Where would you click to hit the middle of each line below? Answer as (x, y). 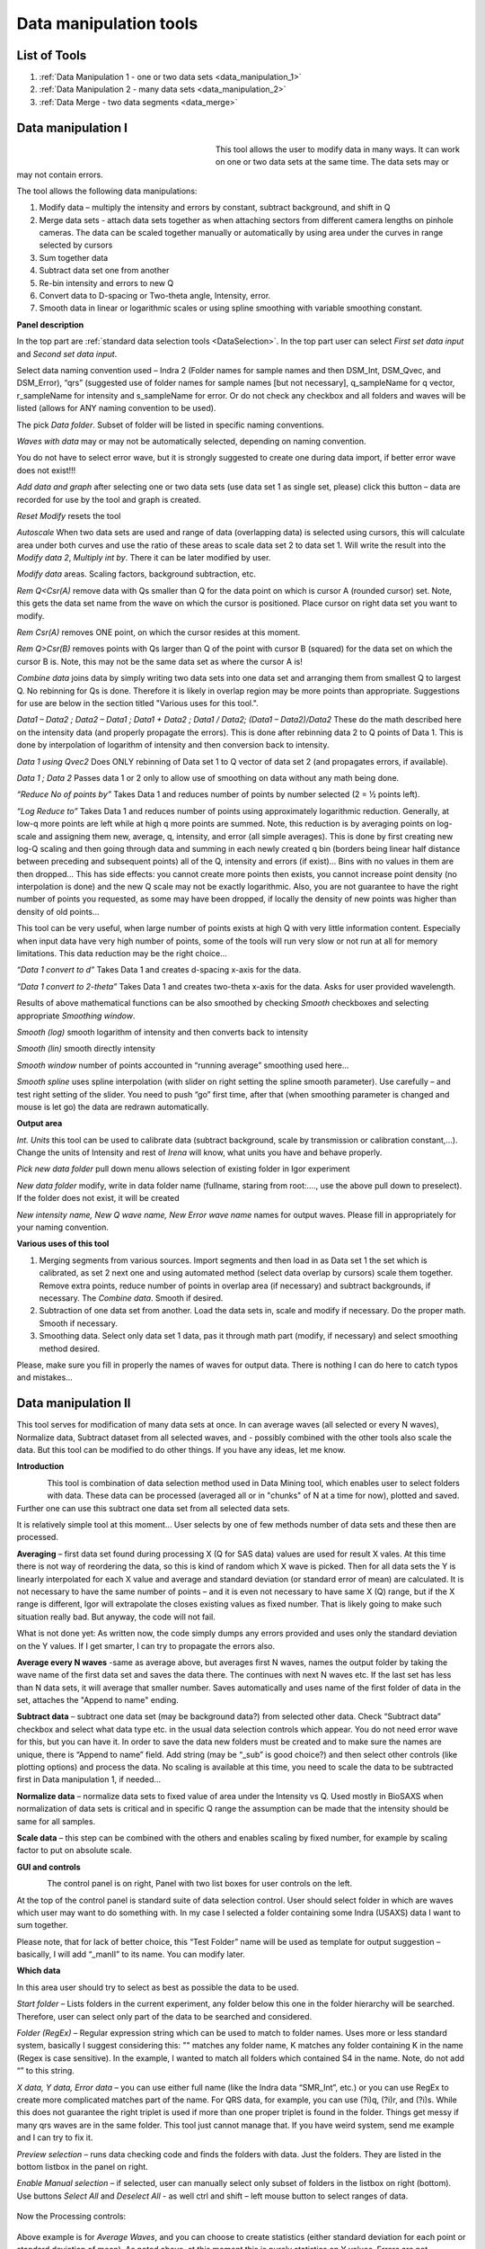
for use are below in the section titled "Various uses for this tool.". (138, 703)
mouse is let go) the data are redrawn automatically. (113, 1107)
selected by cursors (76, 245)
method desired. (70, 1349)
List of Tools (52, 55)
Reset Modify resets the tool (69, 515)
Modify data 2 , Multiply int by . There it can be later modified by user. (144, 558)
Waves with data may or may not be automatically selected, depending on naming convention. (192, 441)
